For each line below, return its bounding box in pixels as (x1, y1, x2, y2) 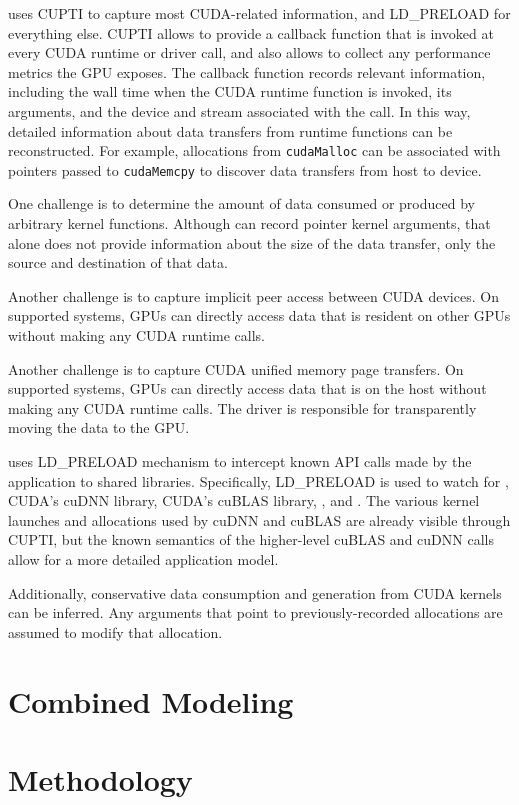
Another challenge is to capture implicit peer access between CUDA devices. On (8, 285, 499, 306)
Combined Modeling (8, 680, 294, 721)
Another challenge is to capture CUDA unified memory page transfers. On (8, 358, 464, 379)
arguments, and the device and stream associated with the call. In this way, (8, 100, 471, 121)
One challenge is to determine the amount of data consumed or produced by (8, 193, 475, 214)
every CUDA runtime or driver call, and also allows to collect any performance (8, 42, 491, 63)
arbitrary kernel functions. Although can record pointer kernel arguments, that (8, 213, 491, 234)
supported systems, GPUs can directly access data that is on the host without (8, 378, 487, 399)
